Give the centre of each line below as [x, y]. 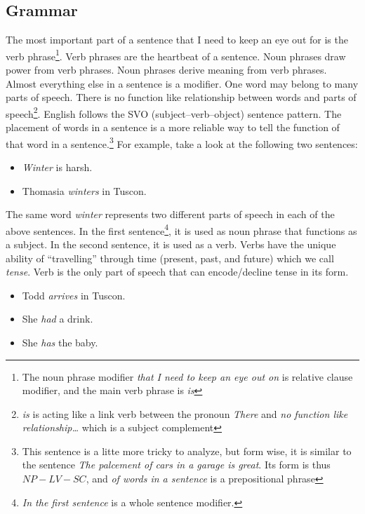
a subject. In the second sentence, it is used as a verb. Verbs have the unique [171, 244]
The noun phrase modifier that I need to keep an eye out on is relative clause [187, 376]
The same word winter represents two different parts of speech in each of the [170, 214]
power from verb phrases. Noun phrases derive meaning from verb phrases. [166, 70]
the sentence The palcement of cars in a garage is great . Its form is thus [176, 465]
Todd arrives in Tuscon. [74, 295]
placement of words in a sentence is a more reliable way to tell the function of [173, 127]
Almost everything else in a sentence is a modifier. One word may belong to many [182, 83]
